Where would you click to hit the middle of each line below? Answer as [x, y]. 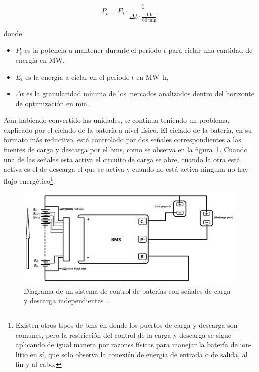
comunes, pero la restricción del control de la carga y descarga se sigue [124, 334]
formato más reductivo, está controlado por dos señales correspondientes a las [123, 139]
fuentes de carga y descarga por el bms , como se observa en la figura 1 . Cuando [126, 149]
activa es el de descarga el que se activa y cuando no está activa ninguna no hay [126, 169]
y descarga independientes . [66, 300]
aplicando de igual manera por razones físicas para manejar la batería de [127, 344]
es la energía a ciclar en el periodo [77, 77]
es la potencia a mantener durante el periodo [93, 50]
